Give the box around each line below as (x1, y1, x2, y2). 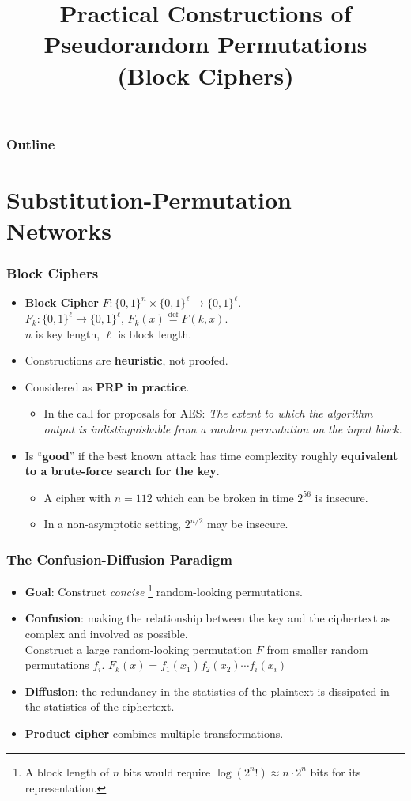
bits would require (123, 763, 211, 780)
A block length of (25, 763, 109, 780)
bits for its (310, 763, 361, 780)
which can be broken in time (156, 489, 294, 505)
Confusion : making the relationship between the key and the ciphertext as (25, 610, 391, 626)
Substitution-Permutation (6, 183, 292, 215)
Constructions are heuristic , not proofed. (25, 352, 228, 368)
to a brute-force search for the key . (25, 463, 220, 479)
